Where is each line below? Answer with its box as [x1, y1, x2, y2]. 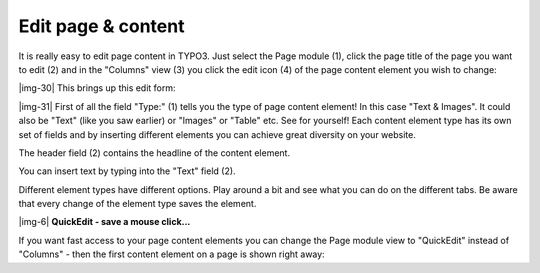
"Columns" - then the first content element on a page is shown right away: [18, 248, 325, 260]
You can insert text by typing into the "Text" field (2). [18, 165, 236, 177]
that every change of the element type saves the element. [18, 198, 257, 210]
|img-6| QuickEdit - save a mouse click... [18, 216, 191, 228]
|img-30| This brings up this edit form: [18, 82, 176, 94]
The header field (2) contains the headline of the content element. [18, 146, 290, 159]
